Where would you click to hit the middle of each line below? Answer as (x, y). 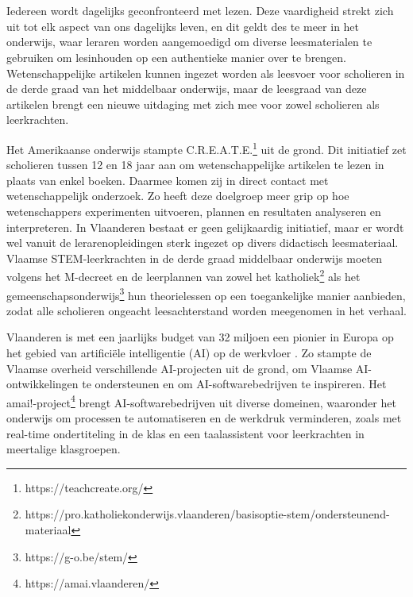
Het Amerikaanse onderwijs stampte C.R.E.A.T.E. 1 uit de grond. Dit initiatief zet (206, 148)
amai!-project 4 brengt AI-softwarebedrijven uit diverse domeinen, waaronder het (201, 401)
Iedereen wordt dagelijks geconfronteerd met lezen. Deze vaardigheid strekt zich (200, 11)
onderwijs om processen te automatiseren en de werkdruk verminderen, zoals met (204, 418)
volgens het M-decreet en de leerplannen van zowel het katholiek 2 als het (183, 275)
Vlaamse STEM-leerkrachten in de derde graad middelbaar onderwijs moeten (195, 258)
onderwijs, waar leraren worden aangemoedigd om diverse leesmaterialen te (189, 42)
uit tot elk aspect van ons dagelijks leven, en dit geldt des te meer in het (183, 26)
